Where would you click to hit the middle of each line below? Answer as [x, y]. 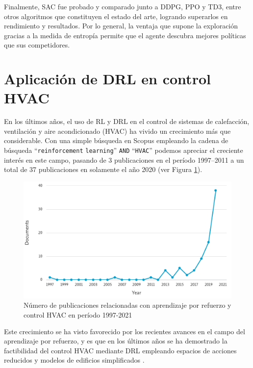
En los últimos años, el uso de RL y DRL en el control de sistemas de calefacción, [127, 121]
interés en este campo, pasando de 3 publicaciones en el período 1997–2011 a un [124, 159]
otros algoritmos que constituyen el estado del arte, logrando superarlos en [116, 16]
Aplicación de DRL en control [107, 79]
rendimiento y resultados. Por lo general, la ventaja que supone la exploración [121, 26]
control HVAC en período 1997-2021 [78, 315]
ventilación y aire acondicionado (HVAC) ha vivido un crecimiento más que [117, 131]
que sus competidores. [37, 45]
